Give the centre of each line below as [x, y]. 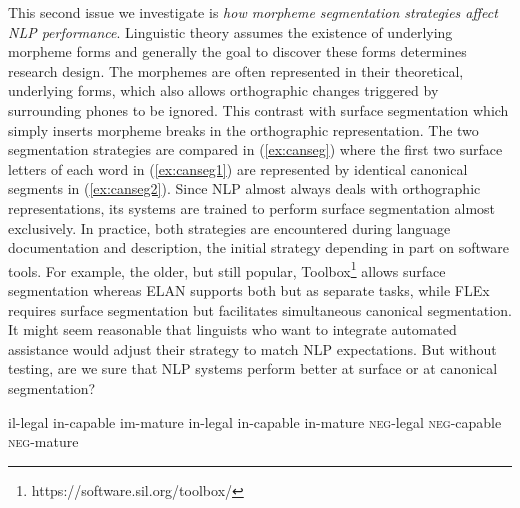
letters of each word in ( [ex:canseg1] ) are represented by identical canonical [238, 168]
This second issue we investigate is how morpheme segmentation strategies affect [253, 12]
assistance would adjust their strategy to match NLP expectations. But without [252, 348]
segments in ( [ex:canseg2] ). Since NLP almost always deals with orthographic [244, 188]
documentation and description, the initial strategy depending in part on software [258, 247]
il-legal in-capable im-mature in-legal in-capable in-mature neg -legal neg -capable [255, 421]
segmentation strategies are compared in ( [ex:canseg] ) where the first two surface [255, 149]
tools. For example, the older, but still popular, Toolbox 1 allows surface [227, 269]
